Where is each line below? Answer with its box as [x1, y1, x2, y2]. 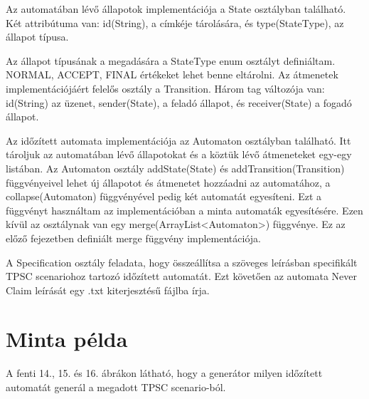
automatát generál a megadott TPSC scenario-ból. [6, 380, 226, 394]
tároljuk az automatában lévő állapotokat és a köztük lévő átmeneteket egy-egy [6, 147, 352, 162]
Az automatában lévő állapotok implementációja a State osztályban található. [6, 1, 346, 16]
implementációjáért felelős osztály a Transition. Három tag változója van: [6, 81, 325, 95]
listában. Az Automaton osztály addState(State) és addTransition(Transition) [6, 160, 345, 175]
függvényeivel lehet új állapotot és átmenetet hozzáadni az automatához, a [6, 175, 331, 190]
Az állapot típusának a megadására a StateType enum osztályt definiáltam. [6, 53, 336, 68]
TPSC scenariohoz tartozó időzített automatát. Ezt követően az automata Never [6, 269, 358, 284]
